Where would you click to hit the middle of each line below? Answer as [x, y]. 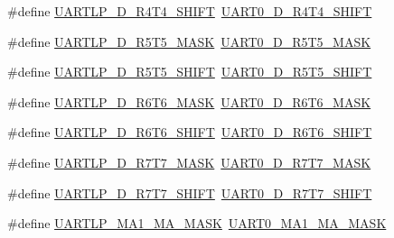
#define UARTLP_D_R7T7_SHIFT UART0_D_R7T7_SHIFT [190, 192]
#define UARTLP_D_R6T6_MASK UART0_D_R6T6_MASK [189, 101]
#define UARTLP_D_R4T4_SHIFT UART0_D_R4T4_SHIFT [190, 11]
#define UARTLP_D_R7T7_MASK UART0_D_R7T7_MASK [189, 162]
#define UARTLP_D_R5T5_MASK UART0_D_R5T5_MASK [189, 41]
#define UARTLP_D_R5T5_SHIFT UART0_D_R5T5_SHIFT [190, 72]
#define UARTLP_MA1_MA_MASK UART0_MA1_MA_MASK [197, 223]
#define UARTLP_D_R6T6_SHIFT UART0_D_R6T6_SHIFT [190, 132]
